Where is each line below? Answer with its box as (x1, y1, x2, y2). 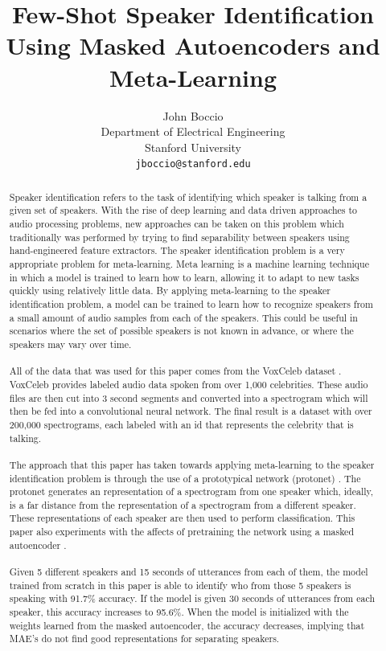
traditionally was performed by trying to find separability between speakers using (9, 230, 350, 244)
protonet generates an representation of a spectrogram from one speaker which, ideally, (9, 485, 374, 498)
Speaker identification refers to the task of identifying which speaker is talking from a (9, 190, 368, 203)
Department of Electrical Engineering (101, 123, 285, 140)
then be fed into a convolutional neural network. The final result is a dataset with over (9, 404, 372, 418)
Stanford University (145, 138, 241, 155)
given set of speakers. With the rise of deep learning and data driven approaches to (9, 203, 357, 217)
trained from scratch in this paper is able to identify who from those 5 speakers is (9, 578, 351, 592)
